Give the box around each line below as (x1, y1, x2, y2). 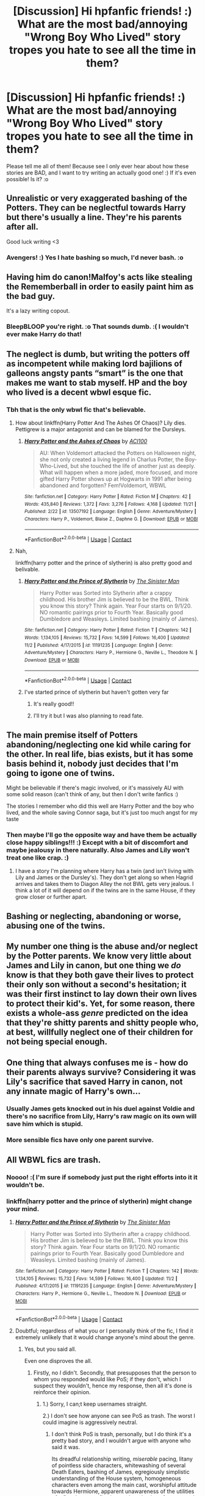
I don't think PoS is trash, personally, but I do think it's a (51, 1431, 192, 1438)
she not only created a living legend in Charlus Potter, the (39, 456, 184, 463)
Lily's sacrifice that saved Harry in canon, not (6, 1076, 183, 1087)
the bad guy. (6, 291, 56, 301)
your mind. (6, 1204, 40, 1213)
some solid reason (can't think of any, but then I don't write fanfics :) (6, 791, 179, 798)
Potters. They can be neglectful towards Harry (6, 203, 186, 213)
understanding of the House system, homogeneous (51, 1475, 181, 1482)
